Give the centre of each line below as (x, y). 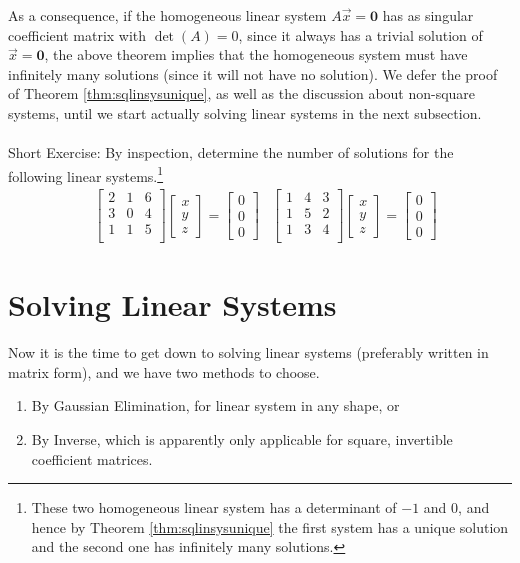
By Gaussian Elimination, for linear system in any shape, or (215, 405)
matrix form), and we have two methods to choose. (164, 371)
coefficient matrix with (77, 34)
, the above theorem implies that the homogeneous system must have (256, 54)
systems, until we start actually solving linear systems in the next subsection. (245, 112)
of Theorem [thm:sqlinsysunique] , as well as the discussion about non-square (242, 93)
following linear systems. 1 (86, 174)
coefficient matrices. (92, 458)
